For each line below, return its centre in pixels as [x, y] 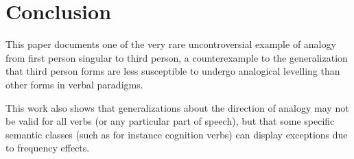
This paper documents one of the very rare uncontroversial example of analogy [171, 44]
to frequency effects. [48, 148]
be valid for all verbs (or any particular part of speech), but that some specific [170, 121]
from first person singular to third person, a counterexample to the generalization [177, 57]
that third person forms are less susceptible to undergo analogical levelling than [173, 71]
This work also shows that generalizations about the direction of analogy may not [177, 107]
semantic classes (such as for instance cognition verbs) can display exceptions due [177, 134]
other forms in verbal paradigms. [74, 84]
